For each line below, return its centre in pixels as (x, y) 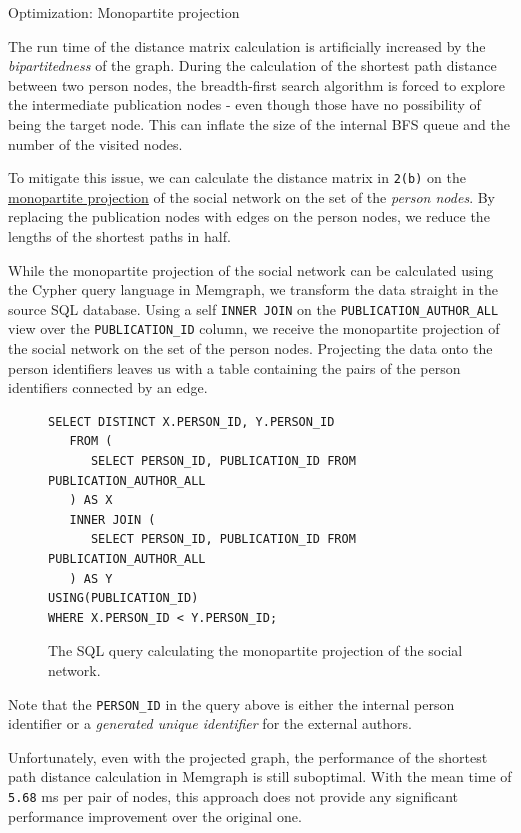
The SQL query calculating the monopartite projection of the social (255, 650)
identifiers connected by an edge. (108, 387)
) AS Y (91, 578)
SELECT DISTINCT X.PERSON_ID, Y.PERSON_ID (191, 421)
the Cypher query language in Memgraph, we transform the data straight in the (253, 289)
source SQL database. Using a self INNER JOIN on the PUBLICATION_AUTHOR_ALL (253, 308)
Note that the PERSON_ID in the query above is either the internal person (231, 703)
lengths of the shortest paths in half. (119, 236)
